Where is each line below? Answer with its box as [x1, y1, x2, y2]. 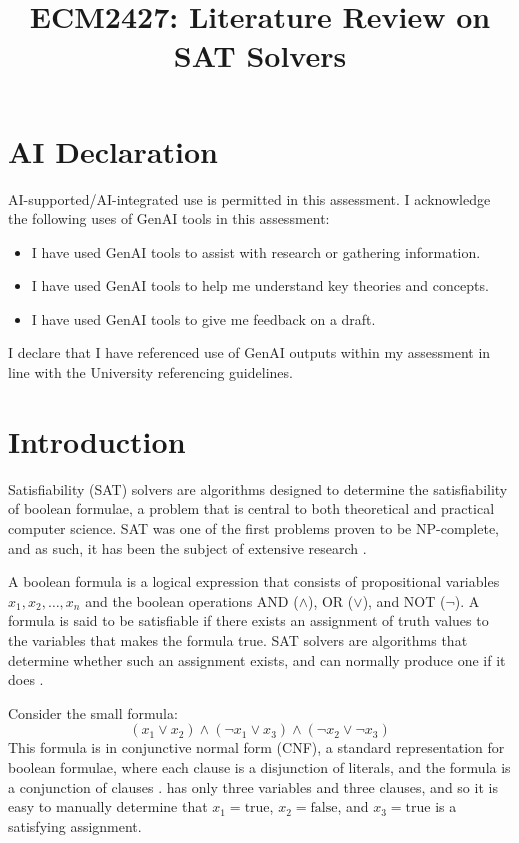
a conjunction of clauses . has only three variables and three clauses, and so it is [8, 776, 498, 797]
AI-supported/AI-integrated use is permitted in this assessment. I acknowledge [8, 188, 491, 209]
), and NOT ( [362, 590, 446, 611]
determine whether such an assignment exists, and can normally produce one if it [8, 649, 506, 670]
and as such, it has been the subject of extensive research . [8, 537, 367, 558]
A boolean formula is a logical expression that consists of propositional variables [8, 571, 500, 592]
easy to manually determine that [8, 796, 208, 817]
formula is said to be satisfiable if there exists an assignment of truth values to [8, 610, 489, 631]
